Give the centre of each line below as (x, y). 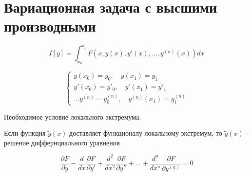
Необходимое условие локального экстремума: (73, 116)
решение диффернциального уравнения (62, 142)
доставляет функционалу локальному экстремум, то (146, 133)
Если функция (25, 133)
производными (50, 26)
